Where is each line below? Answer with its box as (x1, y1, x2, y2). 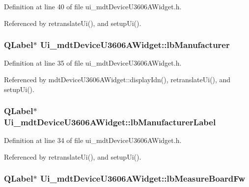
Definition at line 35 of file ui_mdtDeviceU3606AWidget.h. (4, 58, 182, 68)
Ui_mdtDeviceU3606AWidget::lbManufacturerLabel (4, 116, 216, 128)
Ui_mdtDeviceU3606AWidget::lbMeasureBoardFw (40, 172, 246, 185)
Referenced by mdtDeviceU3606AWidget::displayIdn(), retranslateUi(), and (4, 74, 231, 84)
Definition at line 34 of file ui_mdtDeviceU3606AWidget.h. (4, 135, 182, 145)
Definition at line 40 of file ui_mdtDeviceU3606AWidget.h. (4, 1, 182, 11)
